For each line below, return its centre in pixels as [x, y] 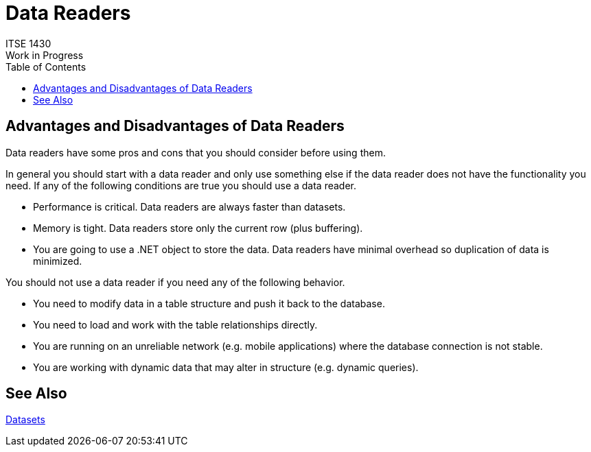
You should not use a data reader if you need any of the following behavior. [175, 282]
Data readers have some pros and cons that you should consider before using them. [196, 152]
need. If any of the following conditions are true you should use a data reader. [181, 185]
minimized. [58, 261]
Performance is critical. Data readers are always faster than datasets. [189, 206]
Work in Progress [45, 55]
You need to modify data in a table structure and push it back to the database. [209, 303]
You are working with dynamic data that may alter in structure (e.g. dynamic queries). [226, 367]
